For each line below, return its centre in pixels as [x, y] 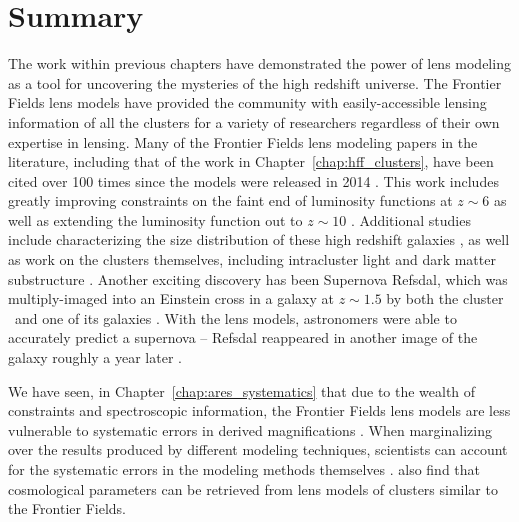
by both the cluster [445, 298]
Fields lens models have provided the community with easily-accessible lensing [247, 102]
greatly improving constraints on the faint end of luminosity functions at [230, 200]
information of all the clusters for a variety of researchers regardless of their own [254, 121]
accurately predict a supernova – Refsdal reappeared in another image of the [243, 337]
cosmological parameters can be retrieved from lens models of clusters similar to [253, 488]
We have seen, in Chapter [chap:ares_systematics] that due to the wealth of [242, 390]
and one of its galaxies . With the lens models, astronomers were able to [235, 317]
